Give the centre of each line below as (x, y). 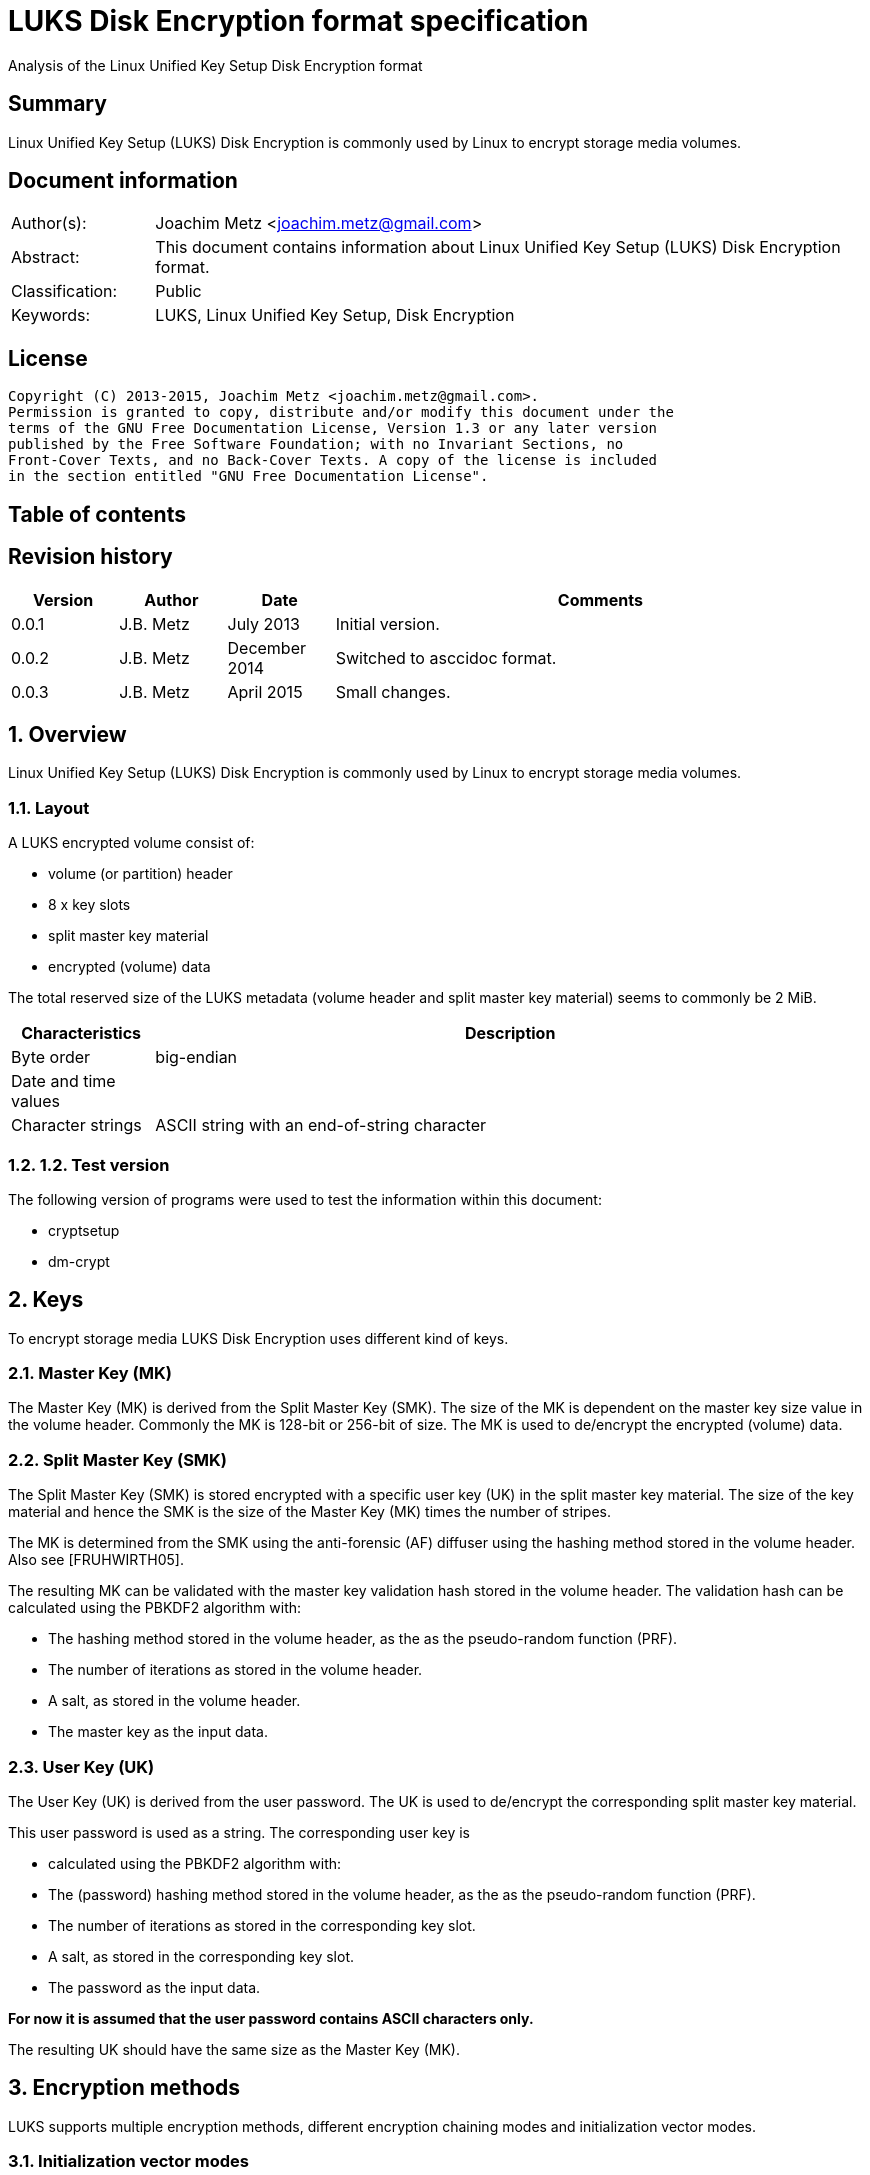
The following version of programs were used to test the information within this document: (305, 1199)
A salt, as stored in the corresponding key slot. (201, 1956)
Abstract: (45, 257)
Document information (123, 181)
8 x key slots (89, 905)
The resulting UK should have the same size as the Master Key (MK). (234, 2049)
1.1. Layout (49, 807)
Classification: (64, 291)
